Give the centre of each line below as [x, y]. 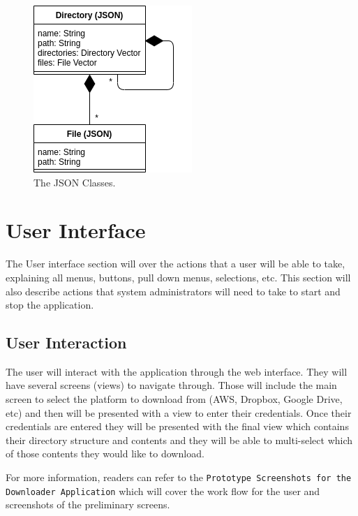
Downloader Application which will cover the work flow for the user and [163, 491]
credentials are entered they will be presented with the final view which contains [177, 426]
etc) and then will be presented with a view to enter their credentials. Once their [179, 412]
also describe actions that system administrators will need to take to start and [173, 291]
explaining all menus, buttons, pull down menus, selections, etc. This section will [178, 277]
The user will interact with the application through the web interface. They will [177, 371]
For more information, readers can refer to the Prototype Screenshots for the [179, 477]
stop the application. [50, 305]
